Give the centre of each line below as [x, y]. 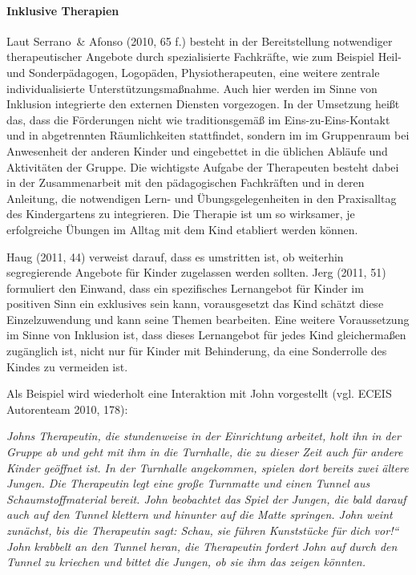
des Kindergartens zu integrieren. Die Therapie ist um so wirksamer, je [181, 214]
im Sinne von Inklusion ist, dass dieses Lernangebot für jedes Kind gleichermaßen [206, 335]
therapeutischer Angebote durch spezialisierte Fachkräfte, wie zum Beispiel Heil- [204, 57]
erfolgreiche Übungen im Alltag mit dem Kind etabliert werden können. [182, 229]
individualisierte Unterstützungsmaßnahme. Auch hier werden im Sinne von [192, 88]
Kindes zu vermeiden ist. [67, 366]
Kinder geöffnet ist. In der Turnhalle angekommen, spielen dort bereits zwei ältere [208, 467]
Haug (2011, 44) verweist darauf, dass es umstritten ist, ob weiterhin [175, 256]
